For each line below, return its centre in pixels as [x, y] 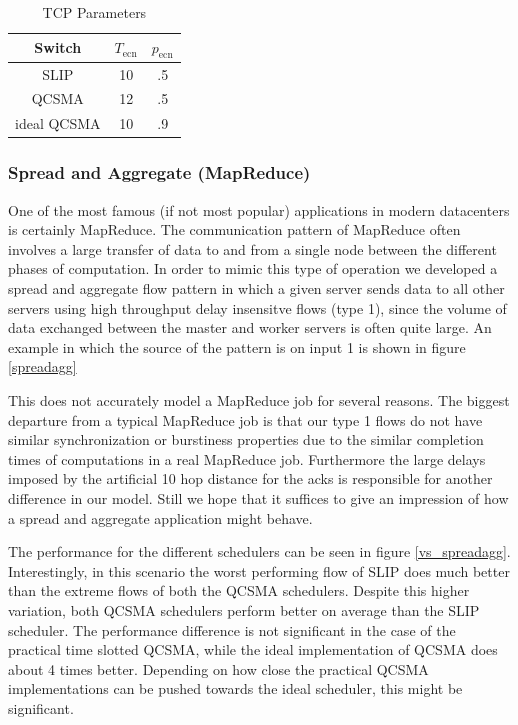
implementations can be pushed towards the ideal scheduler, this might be [235, 688]
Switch [58, 47]
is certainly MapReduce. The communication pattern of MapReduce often [234, 229]
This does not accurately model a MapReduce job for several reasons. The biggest [259, 399]
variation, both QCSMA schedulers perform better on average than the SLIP [244, 609]
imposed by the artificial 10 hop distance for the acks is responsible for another [250, 478]
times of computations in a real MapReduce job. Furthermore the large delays [247, 458]
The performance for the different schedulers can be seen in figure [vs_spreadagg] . [259, 551]
